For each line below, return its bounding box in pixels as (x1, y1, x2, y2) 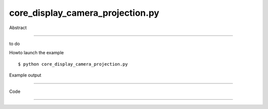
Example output (9, 72, 42, 78)
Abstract (9, 25, 27, 31)
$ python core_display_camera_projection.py (18, 61, 129, 67)
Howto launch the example (9, 50, 64, 56)
